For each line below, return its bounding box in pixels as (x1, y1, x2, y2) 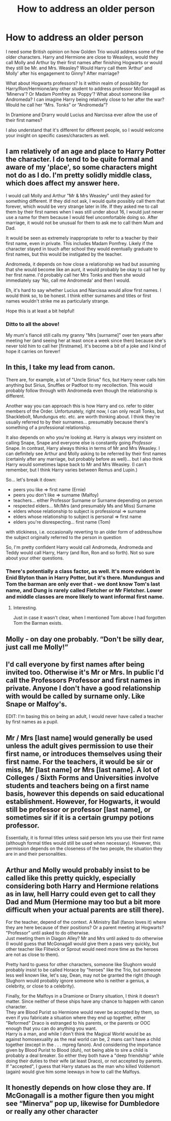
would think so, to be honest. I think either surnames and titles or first (6, 292, 152, 299)
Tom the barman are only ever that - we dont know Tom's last (6, 580, 160, 588)
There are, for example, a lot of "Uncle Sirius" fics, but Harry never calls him (6, 377, 165, 383)
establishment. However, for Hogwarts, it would (6, 797, 161, 806)
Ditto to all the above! (6, 321, 60, 328)
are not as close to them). (6, 951, 60, 957)
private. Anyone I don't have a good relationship (6, 684, 161, 692)
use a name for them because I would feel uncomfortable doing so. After (6, 214, 158, 220)
